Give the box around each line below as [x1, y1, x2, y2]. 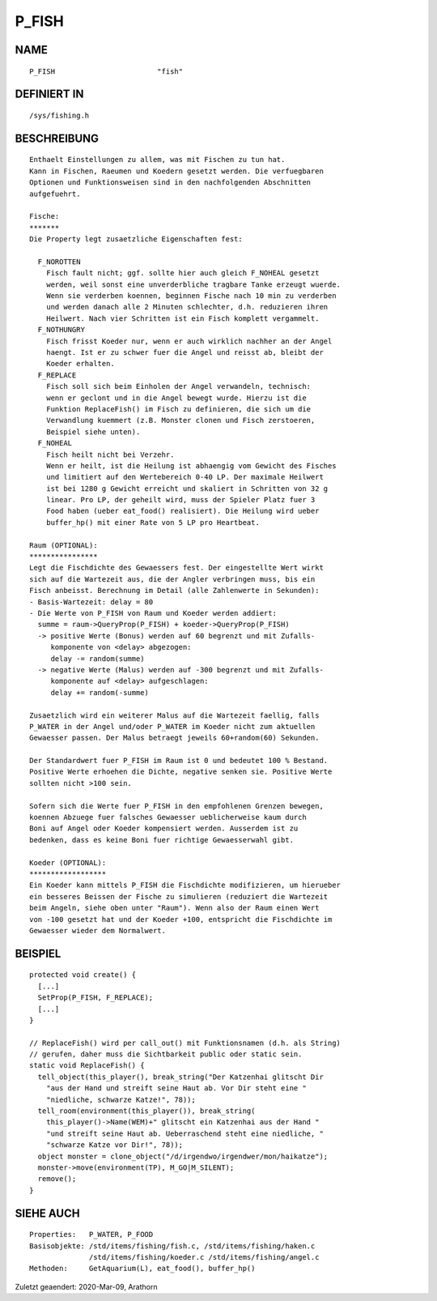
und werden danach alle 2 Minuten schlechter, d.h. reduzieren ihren [45, 302, 329, 312]
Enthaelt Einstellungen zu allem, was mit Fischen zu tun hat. [29, 155, 286, 164]
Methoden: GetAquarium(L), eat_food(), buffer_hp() [29, 1264, 256, 1273]
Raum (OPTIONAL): [29, 540, 98, 550]
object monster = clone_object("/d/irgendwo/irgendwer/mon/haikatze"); [37, 1151, 329, 1161]
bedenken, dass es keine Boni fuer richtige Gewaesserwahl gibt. [29, 835, 295, 844]
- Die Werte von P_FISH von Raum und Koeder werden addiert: [29, 608, 277, 617]
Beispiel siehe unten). [45, 427, 141, 437]
